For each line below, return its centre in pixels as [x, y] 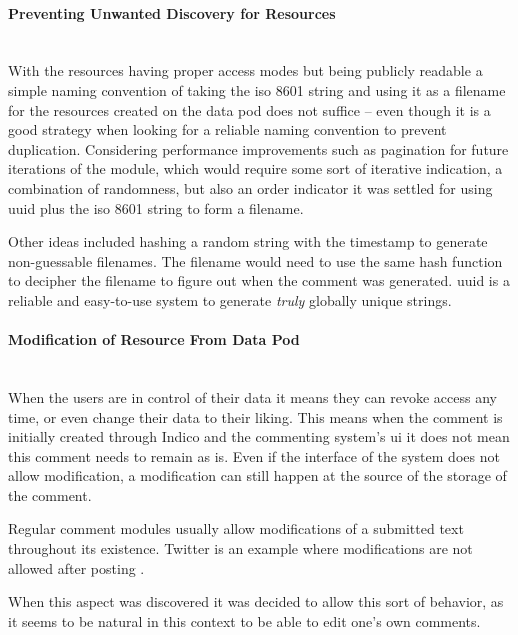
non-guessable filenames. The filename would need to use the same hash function [255, 260]
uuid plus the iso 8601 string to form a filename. [156, 207]
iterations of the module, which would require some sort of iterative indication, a [255, 168]
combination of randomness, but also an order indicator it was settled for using [250, 187]
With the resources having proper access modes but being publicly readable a [245, 70]
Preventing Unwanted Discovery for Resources [172, 12]
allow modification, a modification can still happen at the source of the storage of [257, 475]
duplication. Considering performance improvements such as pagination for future [258, 148]
